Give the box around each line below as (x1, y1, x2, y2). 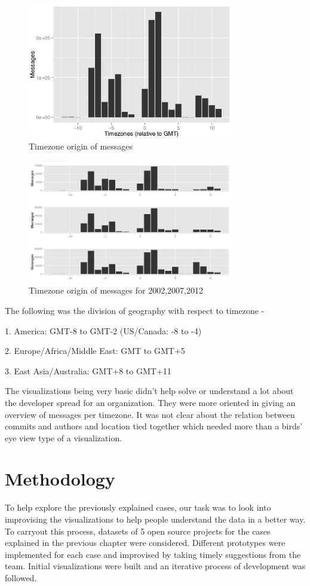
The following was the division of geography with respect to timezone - (5, 304, 265, 316)
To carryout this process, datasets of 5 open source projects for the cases (5, 524, 271, 537)
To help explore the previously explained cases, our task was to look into (5, 501, 271, 514)
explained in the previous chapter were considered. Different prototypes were (5, 536, 286, 549)
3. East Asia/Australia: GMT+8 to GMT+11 (5, 364, 171, 377)
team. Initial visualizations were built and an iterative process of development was (5, 560, 306, 572)
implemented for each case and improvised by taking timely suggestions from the (5, 548, 301, 560)
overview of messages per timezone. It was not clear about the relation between (5, 408, 295, 420)
